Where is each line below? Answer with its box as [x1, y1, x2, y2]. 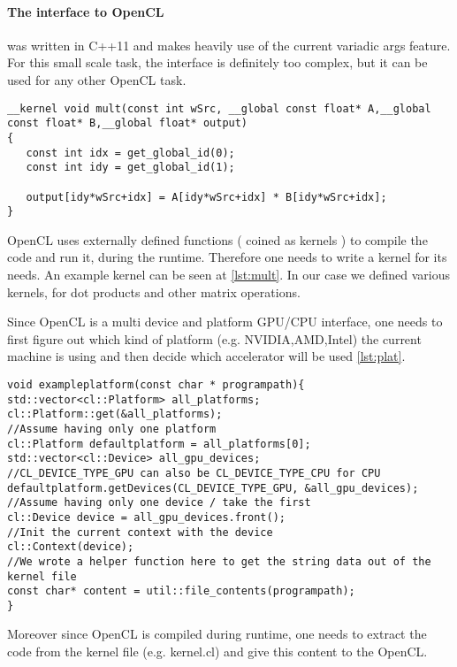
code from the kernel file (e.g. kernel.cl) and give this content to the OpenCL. [7, 642, 428, 661]
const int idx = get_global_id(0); [26, 146, 235, 159]
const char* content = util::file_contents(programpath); [7, 585, 355, 598]
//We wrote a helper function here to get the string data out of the [7, 555, 431, 568]
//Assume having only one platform [7, 422, 217, 435]
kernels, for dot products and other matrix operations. [7, 282, 301, 301]
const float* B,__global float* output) [7, 117, 248, 130]
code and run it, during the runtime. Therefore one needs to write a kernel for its [7, 248, 447, 266]
